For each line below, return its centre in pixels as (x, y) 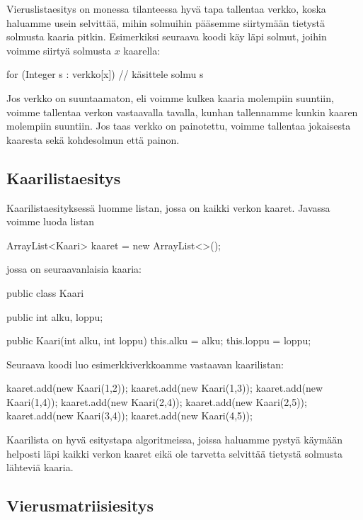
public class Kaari (45, 292)
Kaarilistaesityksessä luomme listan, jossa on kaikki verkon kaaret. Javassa (168, 207)
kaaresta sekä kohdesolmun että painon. (93, 139)
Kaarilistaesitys (64, 177)
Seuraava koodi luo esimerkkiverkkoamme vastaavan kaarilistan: (145, 364)
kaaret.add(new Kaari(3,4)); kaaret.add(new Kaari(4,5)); (129, 416)
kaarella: (142, 50)
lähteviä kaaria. (40, 467)
